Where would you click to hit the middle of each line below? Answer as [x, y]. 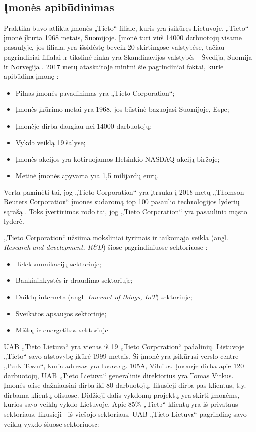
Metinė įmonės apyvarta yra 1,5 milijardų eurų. [87, 175]
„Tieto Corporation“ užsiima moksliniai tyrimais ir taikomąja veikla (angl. [116, 237]
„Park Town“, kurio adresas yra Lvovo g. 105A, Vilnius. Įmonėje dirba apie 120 [124, 366]
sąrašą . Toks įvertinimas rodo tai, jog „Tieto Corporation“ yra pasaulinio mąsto [126, 211]
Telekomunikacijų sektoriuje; [59, 263]
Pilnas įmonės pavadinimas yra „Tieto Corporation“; [95, 92]
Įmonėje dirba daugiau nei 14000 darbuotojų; [84, 125]
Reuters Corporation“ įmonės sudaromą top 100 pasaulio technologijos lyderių [122, 201]
